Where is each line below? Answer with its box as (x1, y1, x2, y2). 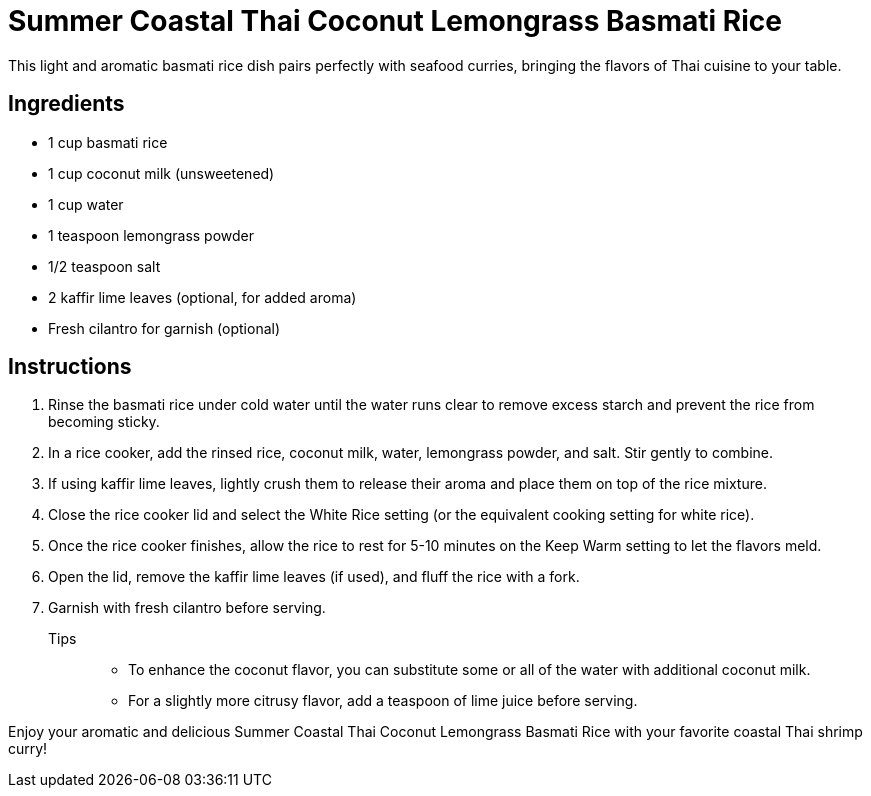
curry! (8, 740, 48, 758)
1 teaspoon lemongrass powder (48, 226, 255, 244)
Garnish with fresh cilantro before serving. (48, 599, 326, 617)
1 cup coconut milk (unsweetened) (48, 164, 275, 182)
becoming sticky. (48, 413, 160, 431)
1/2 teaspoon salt (48, 257, 161, 275)
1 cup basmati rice (48, 133, 168, 151)
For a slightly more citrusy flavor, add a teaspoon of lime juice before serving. (128, 692, 638, 710)
